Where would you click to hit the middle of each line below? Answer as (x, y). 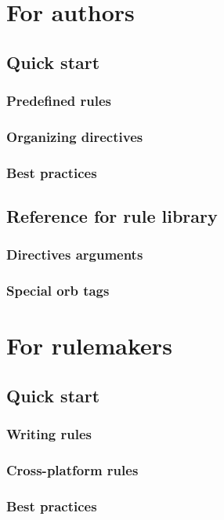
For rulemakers (89, 345)
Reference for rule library (112, 216)
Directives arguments (75, 255)
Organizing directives (75, 136)
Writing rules (49, 434)
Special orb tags (58, 291)
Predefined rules (59, 101)
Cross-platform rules (72, 470)
